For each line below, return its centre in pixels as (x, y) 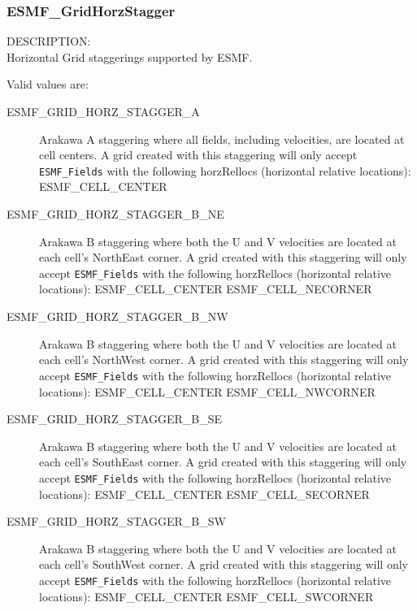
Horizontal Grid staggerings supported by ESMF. (130, 56)
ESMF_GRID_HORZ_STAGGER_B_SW (116, 521)
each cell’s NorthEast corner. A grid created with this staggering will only (223, 257)
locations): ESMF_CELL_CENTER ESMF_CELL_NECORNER (206, 289)
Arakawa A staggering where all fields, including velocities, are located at (222, 139)
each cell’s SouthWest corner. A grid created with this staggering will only (224, 564)
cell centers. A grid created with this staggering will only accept (198, 155)
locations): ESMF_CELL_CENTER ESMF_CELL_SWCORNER (206, 596)
